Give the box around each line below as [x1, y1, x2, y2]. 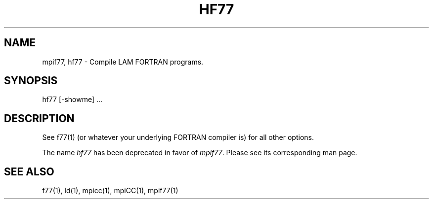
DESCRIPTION [4, 112, 75, 125]
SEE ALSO [4, 165, 54, 178]
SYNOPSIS [4, 74, 58, 87]
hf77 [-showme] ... [42, 95, 103, 104]
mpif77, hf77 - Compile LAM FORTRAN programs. [42, 57, 204, 66]
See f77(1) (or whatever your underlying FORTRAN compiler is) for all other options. [42, 133, 314, 142]
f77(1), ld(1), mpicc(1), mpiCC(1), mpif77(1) [42, 186, 178, 195]
